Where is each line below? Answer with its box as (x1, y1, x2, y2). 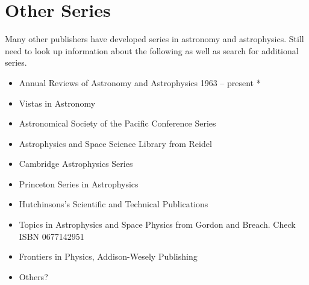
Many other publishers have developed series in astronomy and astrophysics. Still (5, 33, 304, 45)
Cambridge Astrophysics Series (19, 157, 133, 170)
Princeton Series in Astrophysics (19, 177, 139, 190)
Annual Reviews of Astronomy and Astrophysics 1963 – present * (19, 76, 261, 89)
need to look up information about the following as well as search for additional (5, 44, 299, 57)
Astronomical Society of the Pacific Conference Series (19, 117, 216, 130)
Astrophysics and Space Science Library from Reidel (19, 137, 212, 149)
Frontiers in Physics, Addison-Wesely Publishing (19, 250, 198, 263)
